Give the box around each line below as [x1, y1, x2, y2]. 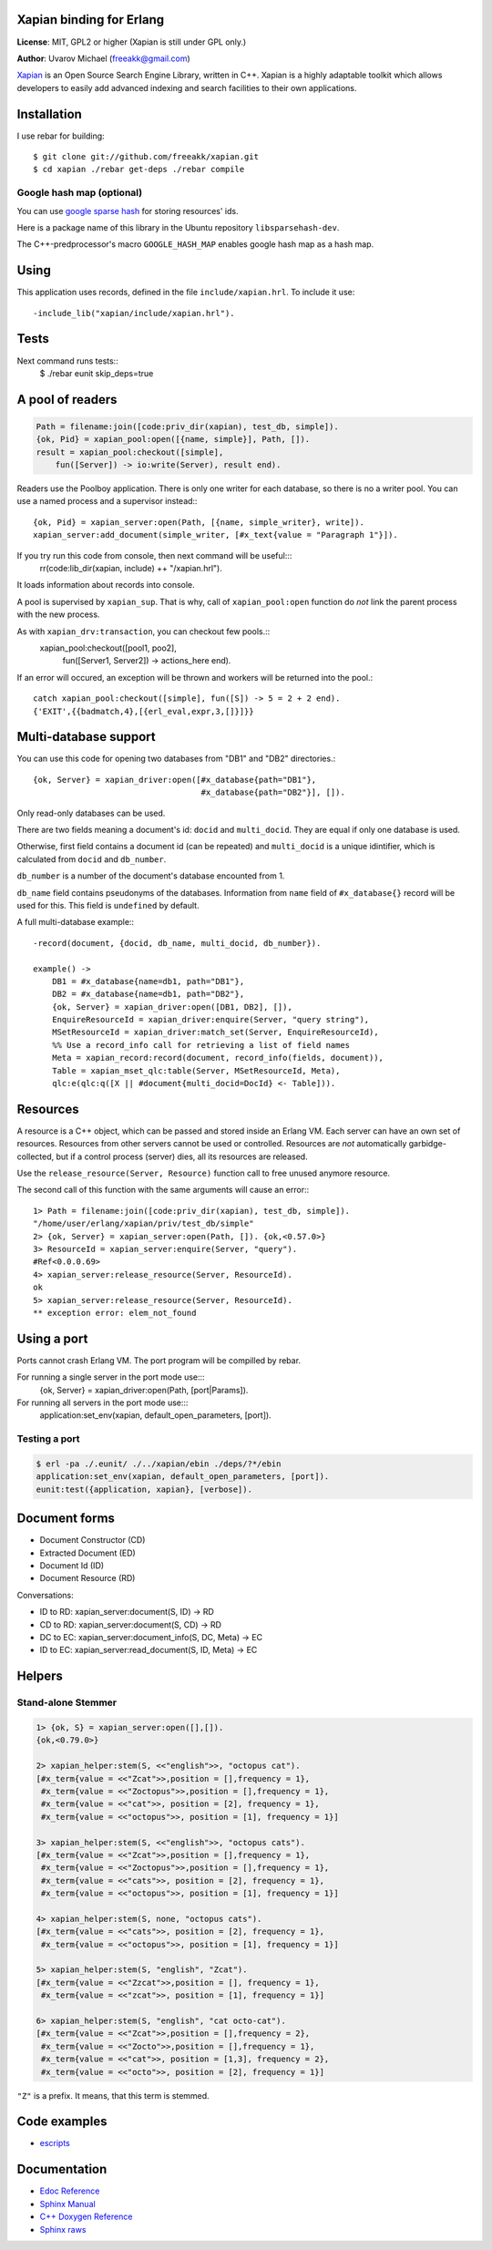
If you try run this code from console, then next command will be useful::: [16, 550, 292, 560]
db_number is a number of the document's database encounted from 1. [16, 870, 285, 881]
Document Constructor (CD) [39, 1535, 146, 1546]
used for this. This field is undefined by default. [16, 899, 200, 910]
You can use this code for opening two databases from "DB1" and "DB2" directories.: [16, 753, 336, 765]
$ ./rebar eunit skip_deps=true [39, 367, 154, 378]
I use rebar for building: [16, 130, 105, 141]
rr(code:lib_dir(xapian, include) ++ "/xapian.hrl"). [39, 563, 222, 573]
